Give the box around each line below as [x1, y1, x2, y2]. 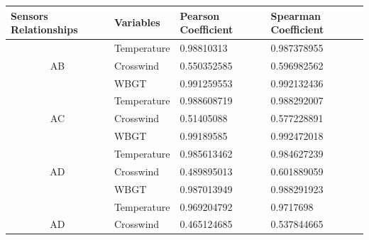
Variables [114, 15, 160, 30]
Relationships [11, 22, 78, 37]
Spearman [270, 8, 321, 23]
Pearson [180, 8, 220, 23]
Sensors [11, 8, 48, 23]
